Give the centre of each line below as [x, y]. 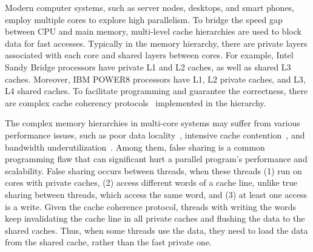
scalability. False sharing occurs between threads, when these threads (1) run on [153, 170]
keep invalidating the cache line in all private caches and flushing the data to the [155, 218]
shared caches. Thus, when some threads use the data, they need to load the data [156, 230]
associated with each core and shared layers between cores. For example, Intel [149, 55]
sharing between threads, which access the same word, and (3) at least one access [156, 194]
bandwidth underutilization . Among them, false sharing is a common [135, 147]
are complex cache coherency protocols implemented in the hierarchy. [136, 102]
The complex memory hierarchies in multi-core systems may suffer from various [153, 123]
